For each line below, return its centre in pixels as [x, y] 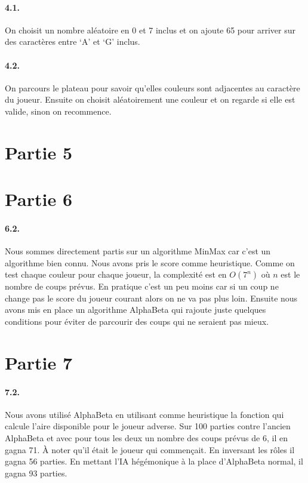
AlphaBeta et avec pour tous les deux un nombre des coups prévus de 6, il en [146, 438]
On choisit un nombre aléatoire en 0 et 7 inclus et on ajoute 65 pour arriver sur [150, 30]
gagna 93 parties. [36, 473]
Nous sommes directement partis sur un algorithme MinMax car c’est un [138, 251]
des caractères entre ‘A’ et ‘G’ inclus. [73, 41]
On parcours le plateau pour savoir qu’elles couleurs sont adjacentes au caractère [153, 87]
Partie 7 [39, 362]
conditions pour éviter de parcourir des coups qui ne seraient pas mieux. [137, 322]
